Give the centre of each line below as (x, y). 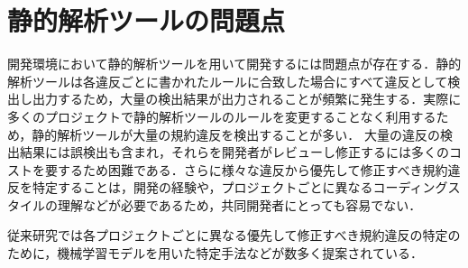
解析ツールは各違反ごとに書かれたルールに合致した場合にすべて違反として (228, 81)
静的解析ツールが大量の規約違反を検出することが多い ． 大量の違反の (236, 134)
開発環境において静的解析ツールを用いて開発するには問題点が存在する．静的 (234, 64)
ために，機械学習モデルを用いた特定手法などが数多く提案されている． (215, 253)
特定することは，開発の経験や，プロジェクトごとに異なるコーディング (240, 187)
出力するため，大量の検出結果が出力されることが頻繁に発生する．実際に (247, 99)
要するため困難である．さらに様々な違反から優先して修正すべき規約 (246, 169)
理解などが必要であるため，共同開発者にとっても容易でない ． (239, 204)
